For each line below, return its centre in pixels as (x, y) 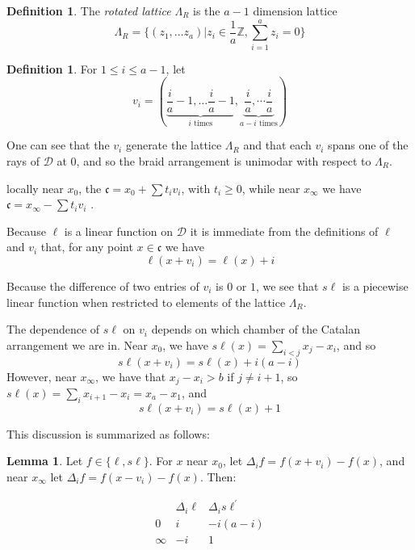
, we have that (131, 376)
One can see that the (58, 145)
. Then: (218, 477)
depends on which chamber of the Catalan (256, 329)
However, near (42, 376)
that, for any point (87, 247)
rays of (23, 161)
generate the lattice (174, 145)
